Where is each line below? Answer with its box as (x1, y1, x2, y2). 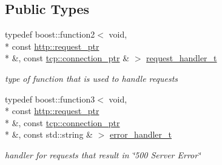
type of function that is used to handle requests (5, 72, 178, 84)
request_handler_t (146, 52, 217, 64)
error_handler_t (109, 128, 172, 141)
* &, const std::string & (5, 128, 93, 141)
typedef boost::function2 (5, 28, 95, 41)
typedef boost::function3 (5, 92, 95, 105)
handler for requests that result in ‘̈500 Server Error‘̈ (5, 148, 201, 161)
